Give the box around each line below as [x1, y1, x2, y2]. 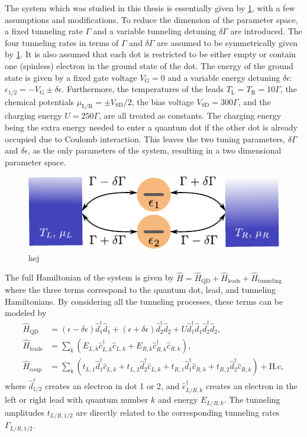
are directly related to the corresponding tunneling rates [76, 406, 280, 418]
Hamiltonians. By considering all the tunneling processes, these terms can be [5, 295, 283, 307]
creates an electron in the [205, 379, 298, 392]
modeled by [5, 306, 47, 319]
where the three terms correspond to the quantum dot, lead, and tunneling [5, 283, 276, 296]
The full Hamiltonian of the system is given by [5, 271, 174, 283]
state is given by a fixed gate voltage [5, 71, 137, 83]
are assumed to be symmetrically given [157, 36, 298, 48]
